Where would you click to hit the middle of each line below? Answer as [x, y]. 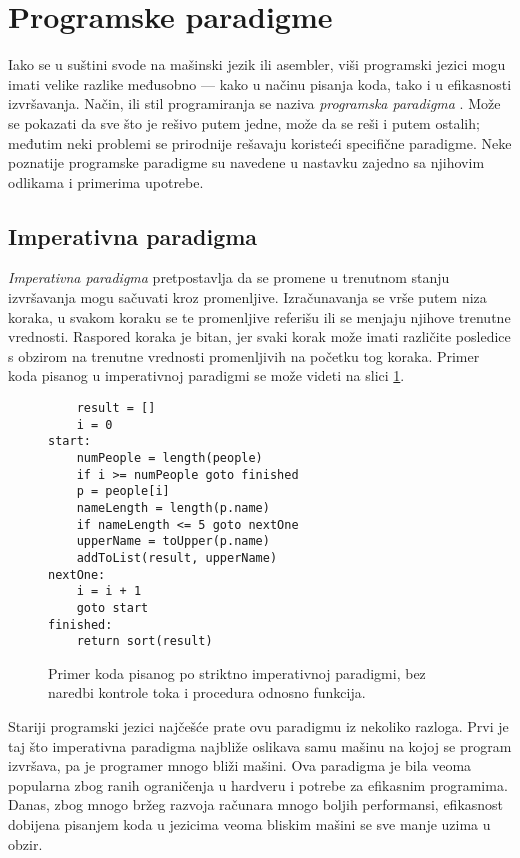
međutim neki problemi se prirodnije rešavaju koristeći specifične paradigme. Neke [260, 142]
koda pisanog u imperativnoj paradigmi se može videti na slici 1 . [206, 375]
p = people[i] [123, 491]
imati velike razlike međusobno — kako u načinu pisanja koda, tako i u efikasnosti [260, 83]
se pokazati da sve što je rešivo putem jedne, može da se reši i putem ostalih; [244, 122]
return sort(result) [144, 641]
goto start [112, 607]
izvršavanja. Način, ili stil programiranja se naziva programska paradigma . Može [254, 103]
